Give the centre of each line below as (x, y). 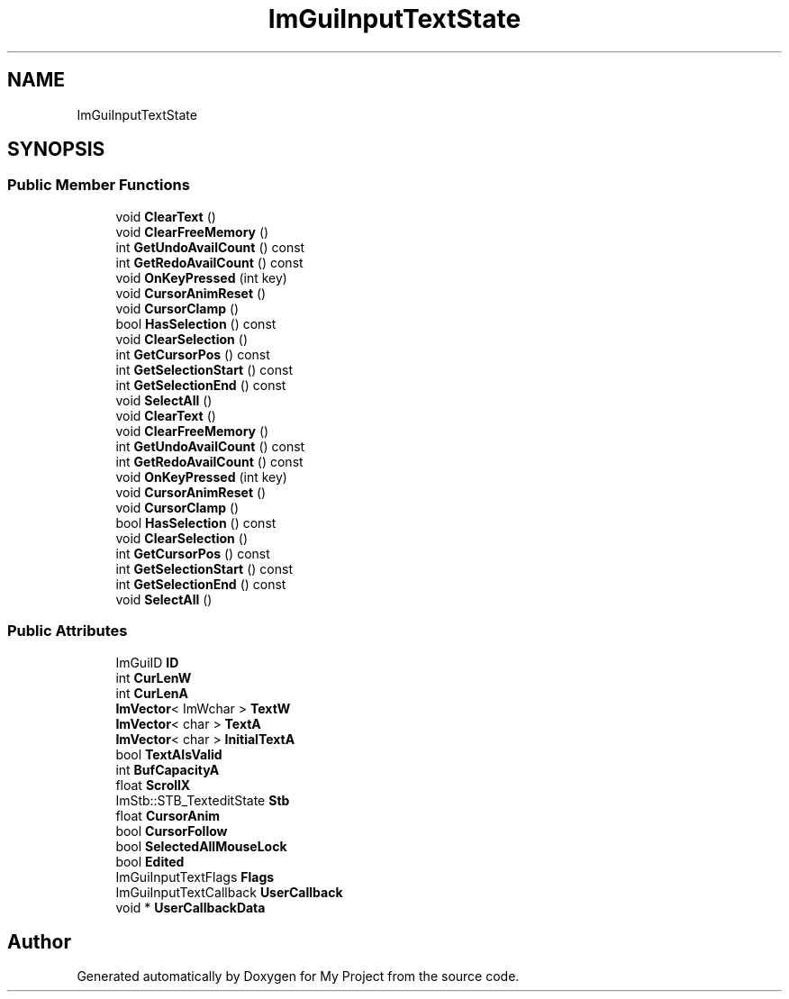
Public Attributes (68, 631)
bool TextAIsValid (169, 754)
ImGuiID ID (147, 662)
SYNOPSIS (56, 150)
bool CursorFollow (172, 831)
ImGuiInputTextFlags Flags (195, 876)
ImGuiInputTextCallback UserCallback (229, 892)
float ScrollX (153, 785)
